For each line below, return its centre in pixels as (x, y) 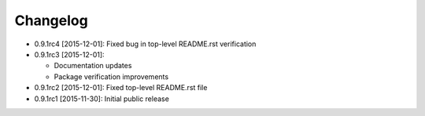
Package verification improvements (111, 76)
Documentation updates (93, 66)
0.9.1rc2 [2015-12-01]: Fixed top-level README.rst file (121, 88)
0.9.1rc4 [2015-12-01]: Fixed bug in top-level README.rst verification (145, 44)
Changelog (51, 20)
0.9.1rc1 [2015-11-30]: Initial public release (102, 99)
